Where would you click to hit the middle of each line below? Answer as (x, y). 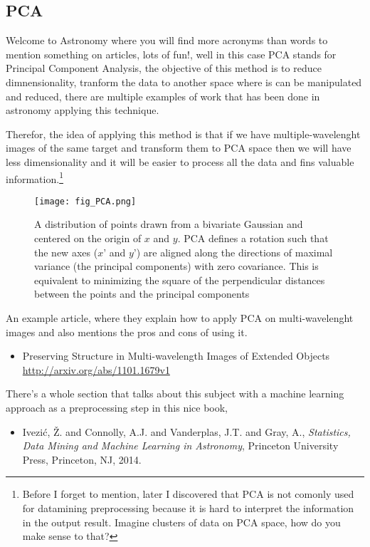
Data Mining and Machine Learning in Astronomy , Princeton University (180, 446)
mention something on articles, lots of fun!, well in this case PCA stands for (171, 54)
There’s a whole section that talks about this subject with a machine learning (175, 394)
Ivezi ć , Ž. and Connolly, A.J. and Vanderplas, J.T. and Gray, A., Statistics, (186, 431)
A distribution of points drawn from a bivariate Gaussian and (169, 224)
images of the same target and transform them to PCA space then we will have (179, 148)
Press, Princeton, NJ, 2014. (82, 459)
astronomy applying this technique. (83, 110)
